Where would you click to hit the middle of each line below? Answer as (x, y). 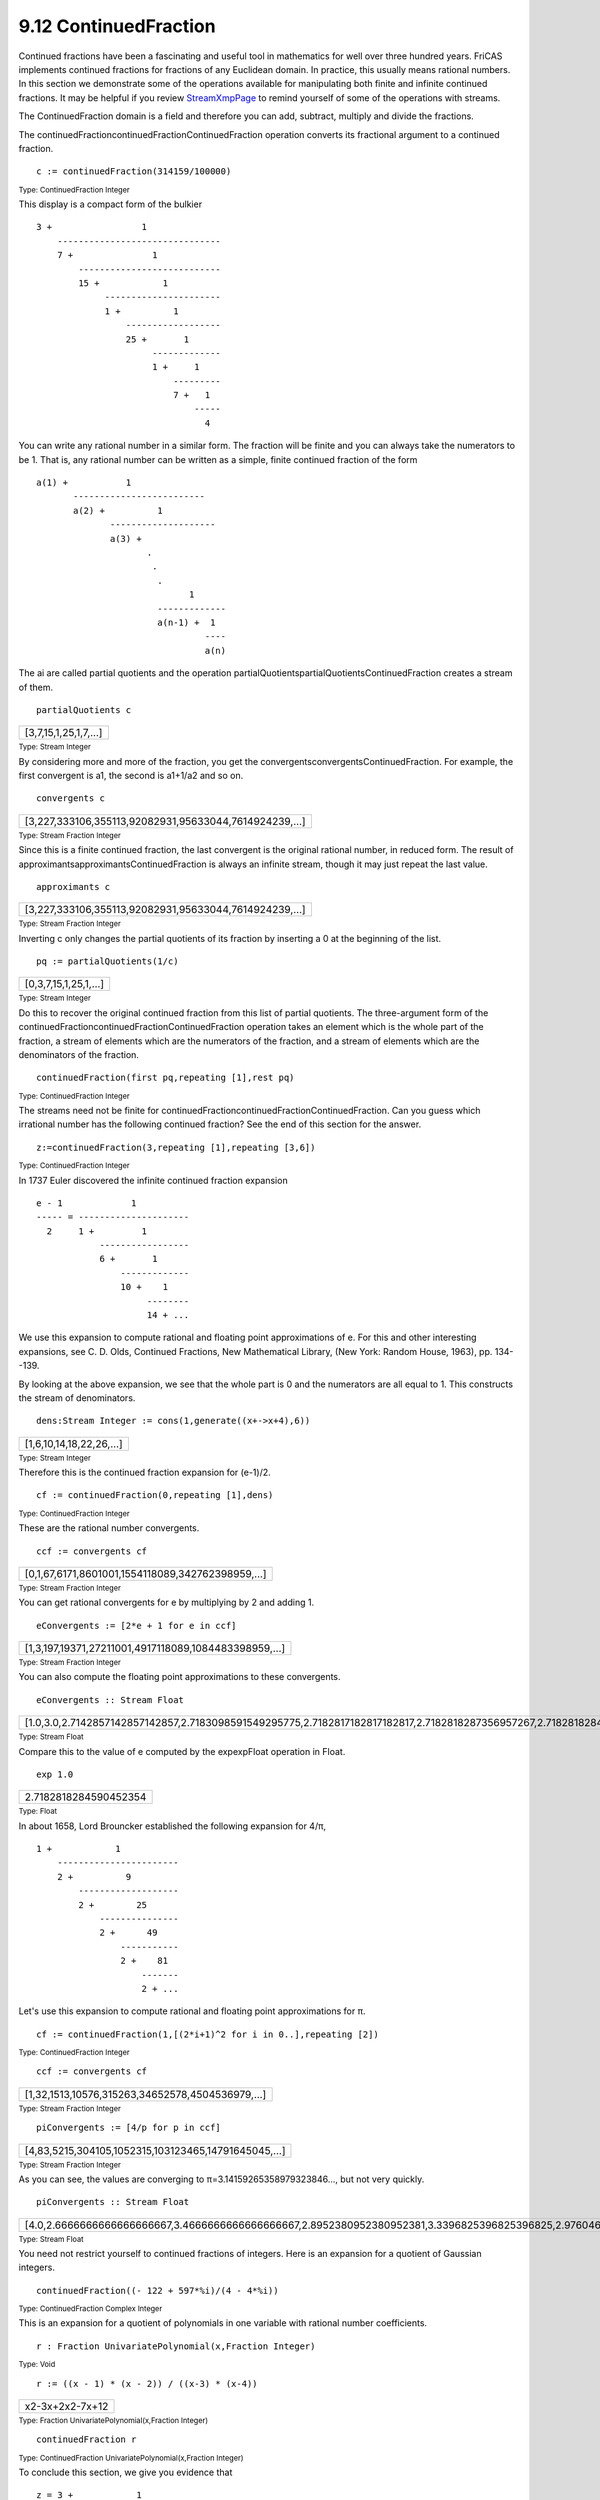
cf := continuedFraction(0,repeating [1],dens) (155, 1495)
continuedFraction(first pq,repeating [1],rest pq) (165, 1078)
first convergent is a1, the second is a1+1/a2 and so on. (131, 775)
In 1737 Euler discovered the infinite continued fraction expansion (153, 1180)
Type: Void (37, 2365)
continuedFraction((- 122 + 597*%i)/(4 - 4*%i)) (157, 2290)
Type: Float (38, 1811)
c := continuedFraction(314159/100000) (134, 171)
